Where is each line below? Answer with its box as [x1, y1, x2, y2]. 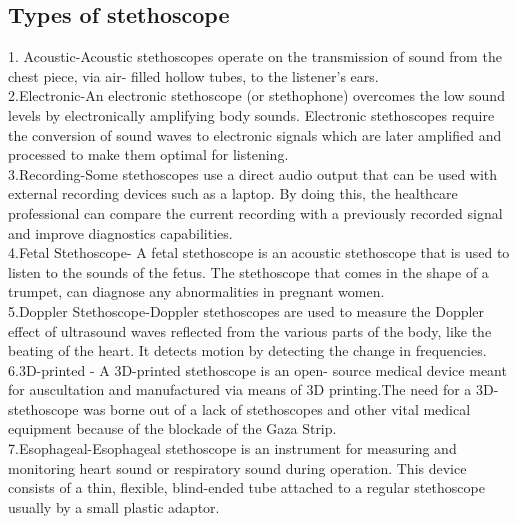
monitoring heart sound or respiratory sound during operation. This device [8, 457, 467, 478]
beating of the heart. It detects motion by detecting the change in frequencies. [8, 340, 487, 361]
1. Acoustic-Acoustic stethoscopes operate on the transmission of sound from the [8, 46, 502, 67]
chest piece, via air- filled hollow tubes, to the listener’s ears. [8, 65, 379, 86]
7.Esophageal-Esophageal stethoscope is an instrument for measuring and [8, 438, 457, 459]
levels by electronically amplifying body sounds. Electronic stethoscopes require [8, 104, 495, 125]
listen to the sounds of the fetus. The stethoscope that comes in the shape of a [8, 261, 489, 282]
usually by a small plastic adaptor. [8, 496, 220, 517]
